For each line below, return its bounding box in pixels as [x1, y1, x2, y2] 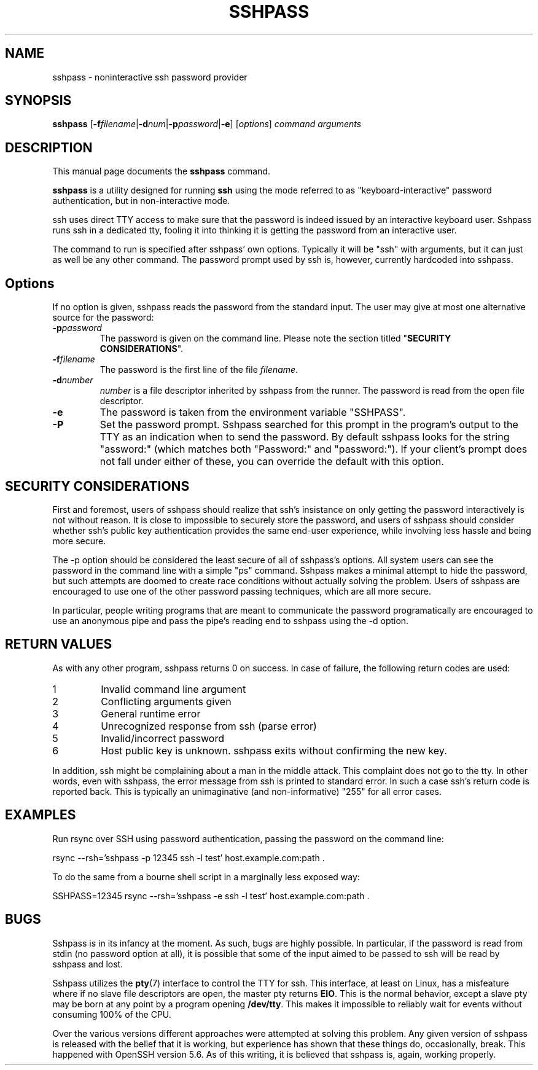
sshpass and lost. [52, 958, 123, 969]
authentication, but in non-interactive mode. [52, 195, 230, 206]
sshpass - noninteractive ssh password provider [52, 71, 248, 82]
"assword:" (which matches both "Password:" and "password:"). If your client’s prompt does [99, 443, 528, 456]
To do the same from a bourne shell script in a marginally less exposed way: [52, 871, 360, 882]
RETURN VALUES [5, 636, 112, 652]
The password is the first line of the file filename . [99, 364, 298, 375]
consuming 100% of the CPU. [52, 1009, 171, 1020]
